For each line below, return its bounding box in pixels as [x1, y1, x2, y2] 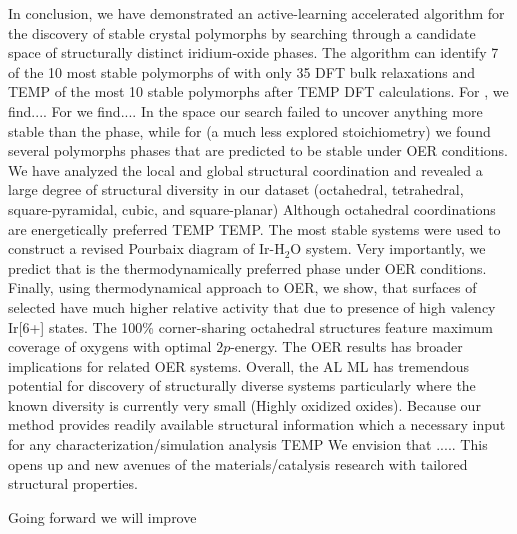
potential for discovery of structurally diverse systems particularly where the [8, 375, 476, 396]
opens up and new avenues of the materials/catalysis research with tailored [8, 453, 468, 474]
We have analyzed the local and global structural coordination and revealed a [8, 159, 483, 180]
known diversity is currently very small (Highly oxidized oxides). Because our [8, 394, 481, 415]
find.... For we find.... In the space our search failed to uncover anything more [8, 100, 483, 121]
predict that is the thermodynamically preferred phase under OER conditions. [8, 257, 487, 278]
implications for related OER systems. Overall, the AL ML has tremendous [8, 355, 470, 376]
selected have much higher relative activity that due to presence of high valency [8, 296, 496, 317]
